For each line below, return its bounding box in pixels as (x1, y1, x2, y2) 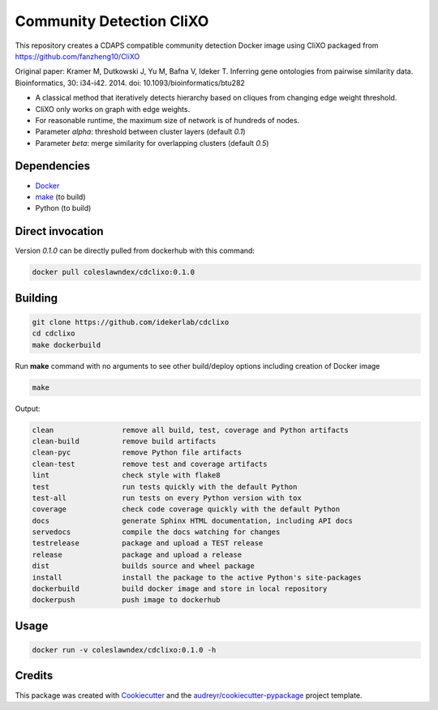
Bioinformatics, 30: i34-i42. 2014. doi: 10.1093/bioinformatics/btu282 (15, 78, 245, 88)
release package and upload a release (32, 550, 243, 559)
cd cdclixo (32, 329, 75, 338)
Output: (15, 404, 41, 413)
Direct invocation (15, 225, 105, 238)
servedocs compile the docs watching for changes (32, 528, 281, 537)
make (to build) (35, 191, 86, 202)
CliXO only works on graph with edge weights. (35, 104, 191, 113)
